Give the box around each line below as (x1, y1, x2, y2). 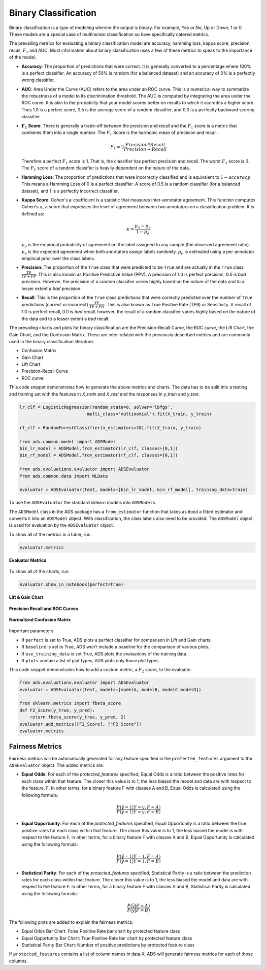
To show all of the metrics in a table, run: (9, 531, 92, 537)
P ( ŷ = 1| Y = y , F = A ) (116, 804, 161, 810)
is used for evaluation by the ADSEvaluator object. (9, 522, 114, 528)
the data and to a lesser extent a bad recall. (21, 316, 110, 322)
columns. (9, 958, 28, 964)
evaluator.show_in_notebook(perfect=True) (19, 582, 124, 587)
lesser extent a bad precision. (21, 286, 82, 291)
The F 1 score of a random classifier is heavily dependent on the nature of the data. (21, 165, 191, 172)
